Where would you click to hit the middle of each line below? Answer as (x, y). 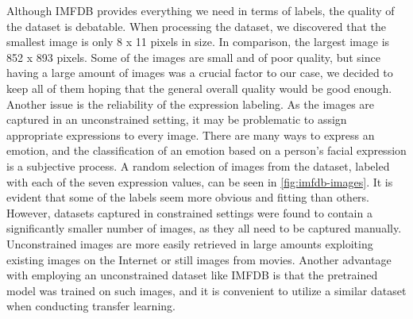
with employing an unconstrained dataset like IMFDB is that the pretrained (192, 275)
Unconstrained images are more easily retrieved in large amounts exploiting (190, 243)
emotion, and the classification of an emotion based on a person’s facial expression (206, 150)
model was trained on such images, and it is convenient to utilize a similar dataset (206, 290)
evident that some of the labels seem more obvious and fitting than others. (188, 197)
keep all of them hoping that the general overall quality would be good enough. (199, 88)
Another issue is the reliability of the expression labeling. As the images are (191, 104)
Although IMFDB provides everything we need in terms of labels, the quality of (201, 10)
